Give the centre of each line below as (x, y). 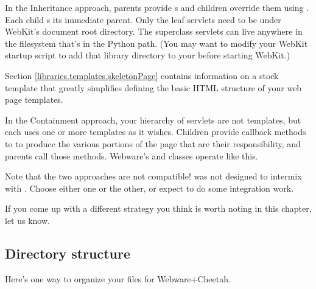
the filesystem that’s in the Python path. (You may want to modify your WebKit (156, 43)
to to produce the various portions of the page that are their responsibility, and (153, 143)
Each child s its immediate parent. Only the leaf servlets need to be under (143, 19)
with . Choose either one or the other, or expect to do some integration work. (149, 188)
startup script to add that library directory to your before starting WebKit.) (148, 55)
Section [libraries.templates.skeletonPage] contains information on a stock (142, 75)
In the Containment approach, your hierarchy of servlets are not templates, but (153, 120)
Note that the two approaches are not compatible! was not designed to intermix (153, 176)
